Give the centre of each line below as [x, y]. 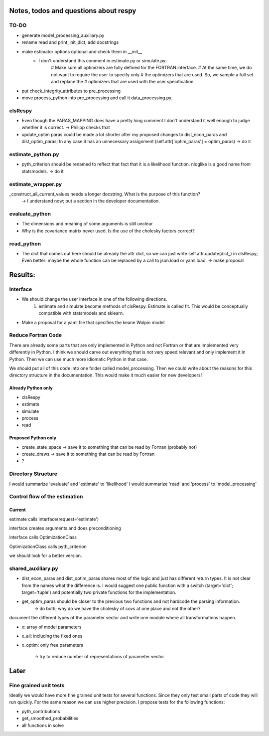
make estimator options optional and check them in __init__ [82, 51]
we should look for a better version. [46, 555]
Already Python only [31, 388]
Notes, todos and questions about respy [73, 11]
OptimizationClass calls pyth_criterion [48, 547]
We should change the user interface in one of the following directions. [94, 299]
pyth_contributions [41, 711]
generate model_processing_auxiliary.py [63, 35]
